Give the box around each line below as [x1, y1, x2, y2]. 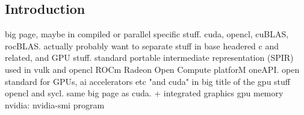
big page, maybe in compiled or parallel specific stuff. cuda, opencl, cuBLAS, [5, 28, 289, 40]
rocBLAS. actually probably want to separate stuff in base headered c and [5, 39, 279, 52]
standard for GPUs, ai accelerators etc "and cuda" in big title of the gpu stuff [5, 75, 291, 87]
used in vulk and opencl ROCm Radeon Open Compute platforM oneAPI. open [5, 63, 300, 75]
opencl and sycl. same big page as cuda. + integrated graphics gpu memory [5, 87, 284, 99]
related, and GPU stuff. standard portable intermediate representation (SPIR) [5, 51, 294, 64]
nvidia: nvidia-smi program [5, 98, 105, 111]
